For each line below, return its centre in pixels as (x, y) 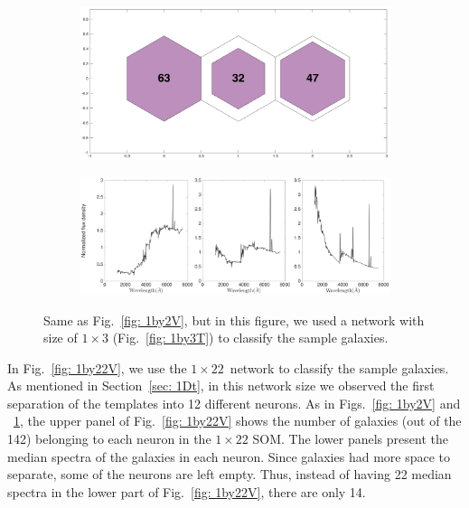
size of (61, 338)
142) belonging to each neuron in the (109, 439)
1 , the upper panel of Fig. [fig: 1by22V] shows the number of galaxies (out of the (238, 421)
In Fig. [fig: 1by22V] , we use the (97, 367)
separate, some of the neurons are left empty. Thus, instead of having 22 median (230, 474)
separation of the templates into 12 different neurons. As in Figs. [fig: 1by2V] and (234, 403)
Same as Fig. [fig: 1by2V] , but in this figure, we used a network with (234, 320)
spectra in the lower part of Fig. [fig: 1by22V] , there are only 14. (187, 491)
